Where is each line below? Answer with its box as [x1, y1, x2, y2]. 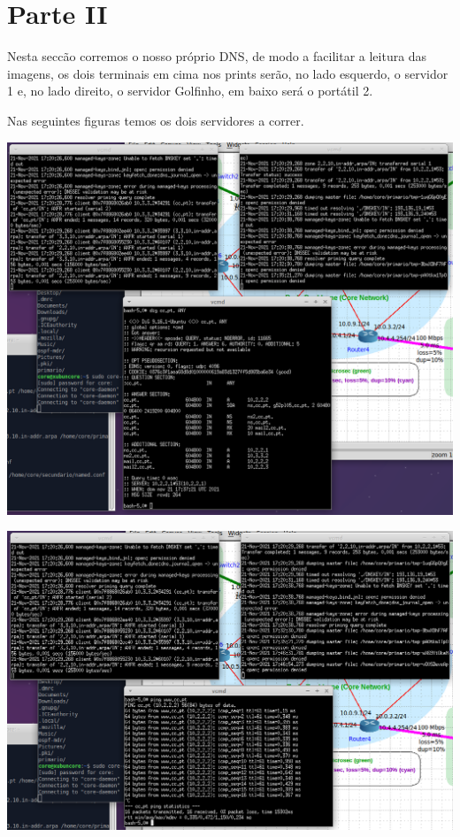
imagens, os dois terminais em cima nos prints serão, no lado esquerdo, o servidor [7, 64, 448, 82]
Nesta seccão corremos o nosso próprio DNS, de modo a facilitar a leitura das [7, 47, 427, 65]
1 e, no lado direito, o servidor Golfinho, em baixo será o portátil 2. [7, 81, 373, 100]
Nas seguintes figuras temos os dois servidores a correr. [7, 111, 304, 129]
